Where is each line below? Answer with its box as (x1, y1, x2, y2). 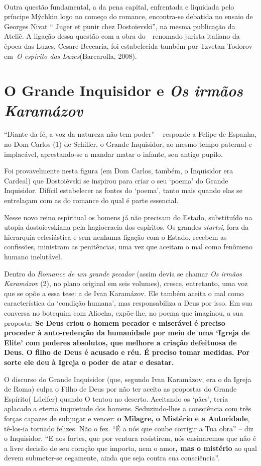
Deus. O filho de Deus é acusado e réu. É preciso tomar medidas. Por (4, 347, 250, 357)
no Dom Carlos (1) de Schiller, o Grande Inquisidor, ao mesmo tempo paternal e (4, 139, 252, 149)
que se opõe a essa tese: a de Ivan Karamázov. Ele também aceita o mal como (4, 288, 244, 298)
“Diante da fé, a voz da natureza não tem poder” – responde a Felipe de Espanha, (4, 129, 256, 139)
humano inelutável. (4, 251, 62, 261)
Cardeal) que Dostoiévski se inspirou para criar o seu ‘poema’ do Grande (4, 175, 228, 185)
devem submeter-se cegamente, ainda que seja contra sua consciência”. (4, 452, 219, 463)
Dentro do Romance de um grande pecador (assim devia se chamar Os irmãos (4, 268, 242, 278)
